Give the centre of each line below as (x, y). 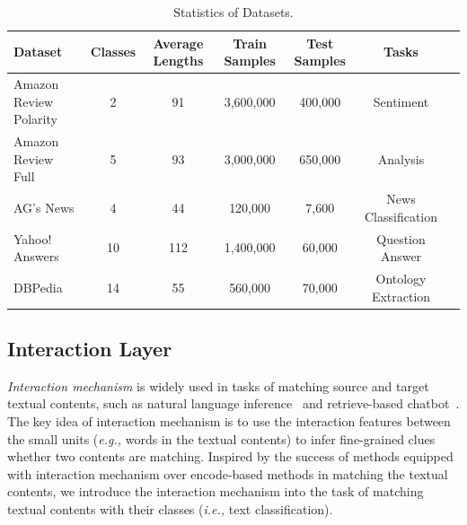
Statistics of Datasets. (233, 12)
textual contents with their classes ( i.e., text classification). (170, 509)
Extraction (401, 296)
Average (178, 43)
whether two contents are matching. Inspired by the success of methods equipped (230, 456)
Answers (36, 256)
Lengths (178, 61)
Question (401, 238)
